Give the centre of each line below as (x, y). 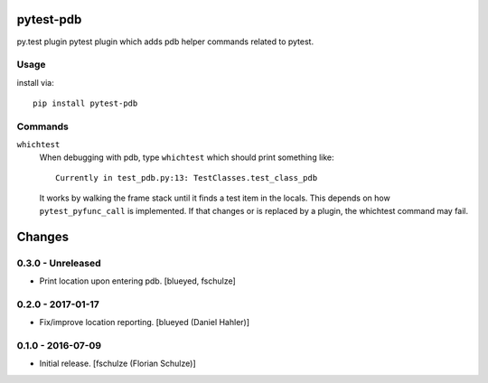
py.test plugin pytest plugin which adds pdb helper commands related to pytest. (165, 42)
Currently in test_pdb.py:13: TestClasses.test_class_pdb (187, 177)
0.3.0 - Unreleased (59, 263)
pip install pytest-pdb (85, 103)
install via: (35, 82)
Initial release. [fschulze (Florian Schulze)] (117, 364)
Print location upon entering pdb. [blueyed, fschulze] (138, 281)
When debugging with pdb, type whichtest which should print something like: (187, 157)
